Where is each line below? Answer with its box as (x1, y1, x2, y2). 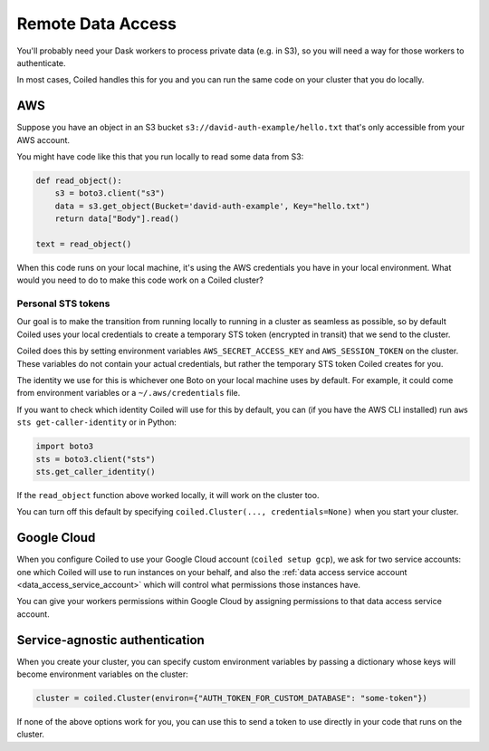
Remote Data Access (16, 14, 177, 34)
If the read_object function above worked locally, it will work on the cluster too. (16, 489, 320, 500)
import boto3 (35, 441, 94, 452)
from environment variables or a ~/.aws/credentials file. (16, 388, 241, 399)
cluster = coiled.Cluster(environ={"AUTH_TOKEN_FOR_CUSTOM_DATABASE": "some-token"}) (35, 693, 427, 704)
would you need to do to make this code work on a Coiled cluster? (16, 274, 264, 285)
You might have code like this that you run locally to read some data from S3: (16, 151, 304, 162)
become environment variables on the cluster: (16, 669, 189, 679)
